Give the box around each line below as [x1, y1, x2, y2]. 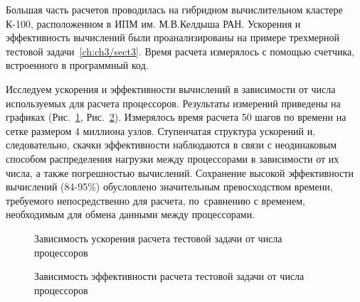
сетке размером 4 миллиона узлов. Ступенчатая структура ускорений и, [6, 123, 316, 138]
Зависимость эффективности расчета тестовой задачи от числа [34, 269, 305, 284]
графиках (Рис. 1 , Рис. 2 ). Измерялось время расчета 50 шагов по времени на [6, 109, 346, 124]
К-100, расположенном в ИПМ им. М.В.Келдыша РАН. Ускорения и [6, 16, 301, 31]
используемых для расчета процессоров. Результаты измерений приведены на [6, 95, 341, 110]
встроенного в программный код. [6, 58, 149, 72]
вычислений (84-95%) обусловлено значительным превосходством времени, [6, 179, 333, 194]
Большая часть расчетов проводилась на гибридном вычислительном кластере [6, 2, 343, 16]
